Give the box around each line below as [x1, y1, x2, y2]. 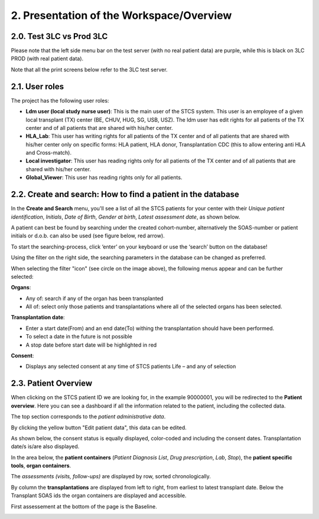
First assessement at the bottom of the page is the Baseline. [11, 502, 157, 510]
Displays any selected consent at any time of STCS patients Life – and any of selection [25, 363, 236, 370]
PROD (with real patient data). [11, 55, 84, 62]
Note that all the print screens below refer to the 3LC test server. [11, 66, 168, 73]
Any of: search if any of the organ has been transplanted [25, 295, 164, 302]
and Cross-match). [25, 149, 72, 156]
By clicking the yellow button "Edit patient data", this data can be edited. [11, 424, 187, 431]
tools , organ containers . [11, 462, 71, 469]
